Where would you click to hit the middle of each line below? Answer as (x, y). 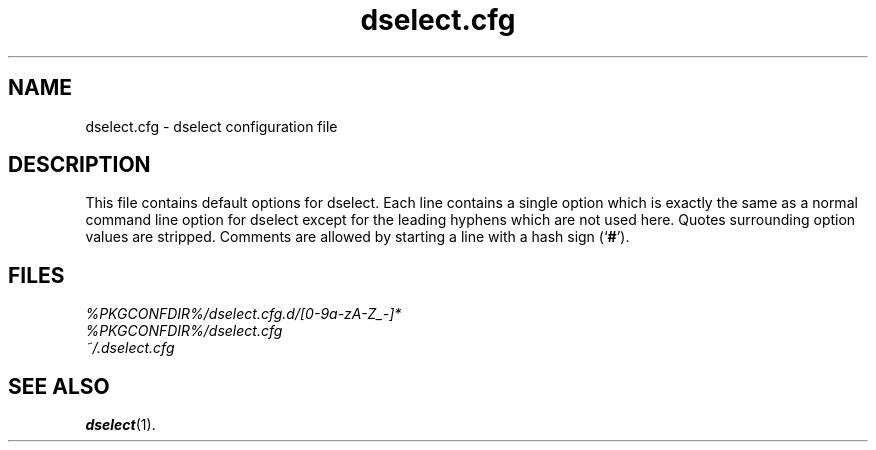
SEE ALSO (59, 386)
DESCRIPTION (79, 165)
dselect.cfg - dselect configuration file (211, 126)
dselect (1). (120, 425)
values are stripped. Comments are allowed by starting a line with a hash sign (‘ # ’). (357, 237)
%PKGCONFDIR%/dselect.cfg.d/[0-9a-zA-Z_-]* (243, 314)
